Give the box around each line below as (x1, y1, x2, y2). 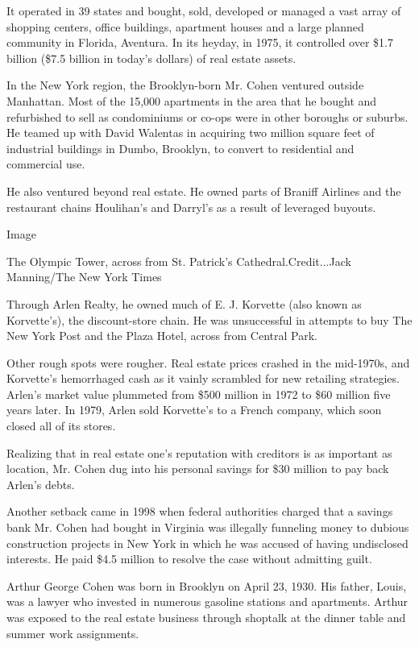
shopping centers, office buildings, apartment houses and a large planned (6, 18, 364, 35)
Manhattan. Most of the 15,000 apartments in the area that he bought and (6, 92, 377, 109)
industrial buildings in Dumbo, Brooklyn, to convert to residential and (6, 139, 355, 156)
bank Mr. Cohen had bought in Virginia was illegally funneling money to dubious (6, 519, 409, 536)
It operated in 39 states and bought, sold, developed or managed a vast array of (6, 2, 401, 19)
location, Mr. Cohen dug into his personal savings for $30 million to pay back (6, 460, 389, 477)
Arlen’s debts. (6, 475, 75, 492)
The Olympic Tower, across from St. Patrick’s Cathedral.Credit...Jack (6, 252, 351, 269)
